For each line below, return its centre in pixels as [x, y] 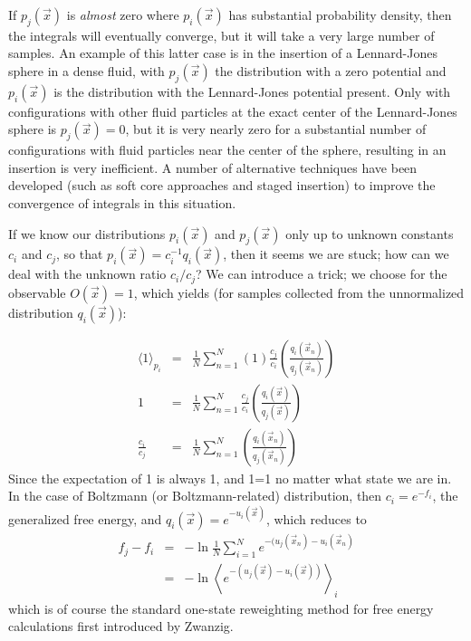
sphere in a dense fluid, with [87, 70]
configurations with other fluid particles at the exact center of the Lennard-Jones [233, 111]
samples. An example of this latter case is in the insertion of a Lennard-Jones [223, 53]
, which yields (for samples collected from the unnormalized [299, 292]
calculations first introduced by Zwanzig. [121, 626]
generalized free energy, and [85, 518]
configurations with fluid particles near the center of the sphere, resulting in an [227, 150]
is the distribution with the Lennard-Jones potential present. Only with [252, 91]
